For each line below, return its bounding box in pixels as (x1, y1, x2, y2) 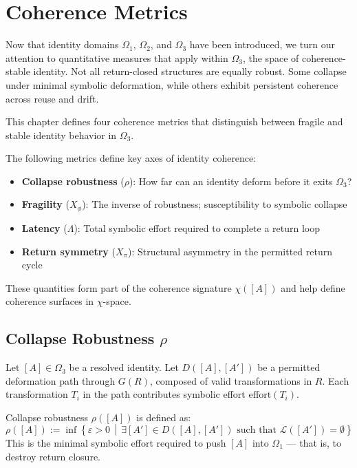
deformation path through (6, 373, 116, 387)
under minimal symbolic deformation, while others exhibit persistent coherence (6, 77, 338, 92)
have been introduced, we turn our (189, 37, 336, 52)
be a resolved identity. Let (69, 360, 179, 374)
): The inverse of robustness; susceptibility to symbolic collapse (82, 197, 347, 211)
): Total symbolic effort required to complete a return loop (74, 220, 321, 235)
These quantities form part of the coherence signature (6, 280, 232, 295)
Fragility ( (21, 197, 69, 211)
